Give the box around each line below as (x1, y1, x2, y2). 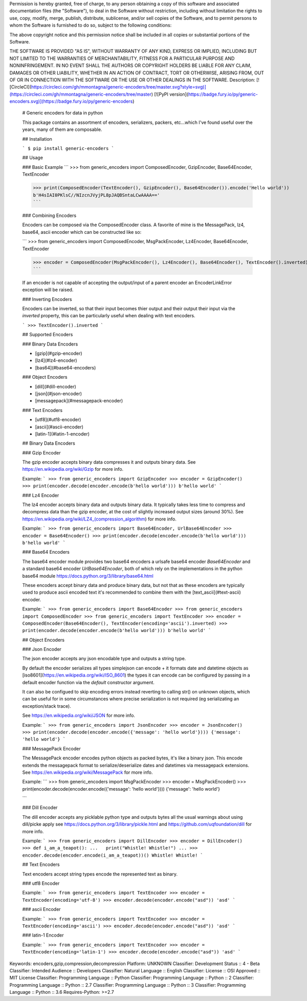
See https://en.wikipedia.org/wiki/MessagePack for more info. (22, 769, 153, 775)
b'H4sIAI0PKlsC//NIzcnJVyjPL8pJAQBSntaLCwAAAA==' (33, 192, 160, 198)
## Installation (22, 136, 52, 142)
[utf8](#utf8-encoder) (35, 417, 81, 423)
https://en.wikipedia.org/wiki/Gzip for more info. (22, 466, 124, 472)
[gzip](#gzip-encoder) (35, 351, 82, 356)
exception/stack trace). (22, 703, 71, 709)
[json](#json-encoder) (35, 390, 82, 397)
